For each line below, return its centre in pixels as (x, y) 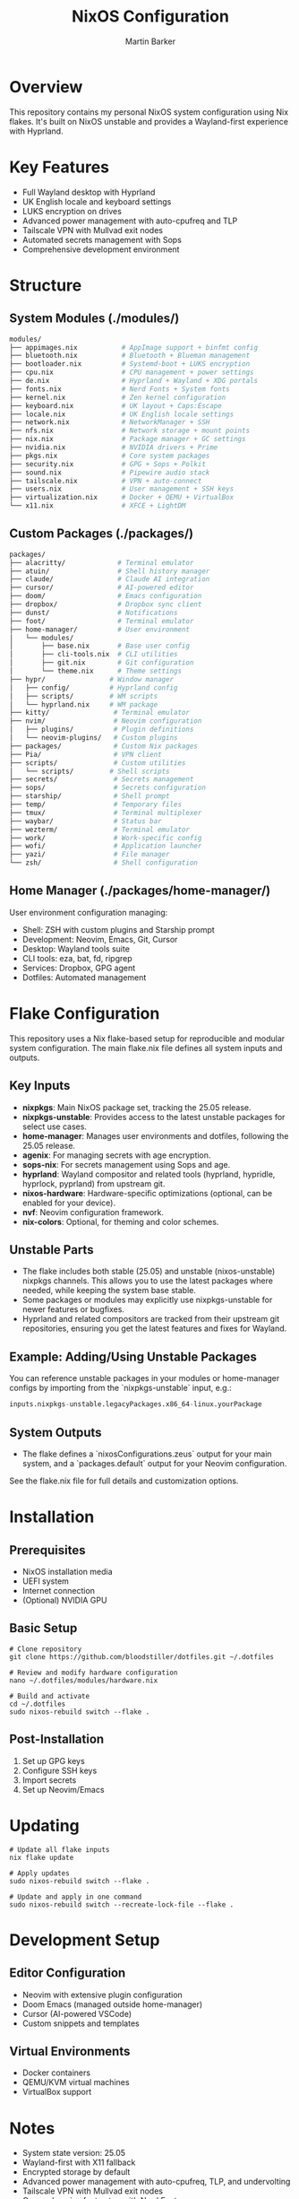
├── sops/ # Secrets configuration (107, 788)
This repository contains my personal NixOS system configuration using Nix (149, 112)
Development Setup (85, 1940)
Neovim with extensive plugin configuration (103, 1995)
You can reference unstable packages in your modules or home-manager (145, 1378)
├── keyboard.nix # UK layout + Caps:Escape (115, 405)
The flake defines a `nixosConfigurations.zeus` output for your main (147, 1454)
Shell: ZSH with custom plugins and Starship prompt (118, 929)
